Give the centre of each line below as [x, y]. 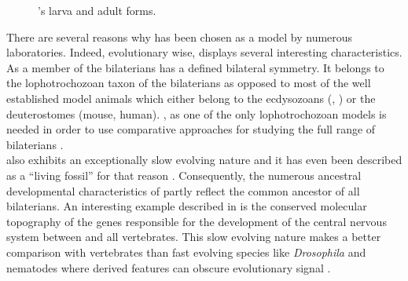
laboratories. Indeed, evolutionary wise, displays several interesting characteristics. [204, 52]
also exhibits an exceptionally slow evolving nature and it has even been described [204, 160]
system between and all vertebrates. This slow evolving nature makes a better [194, 237]
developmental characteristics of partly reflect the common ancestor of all [183, 190]
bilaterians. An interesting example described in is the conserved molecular [187, 206]
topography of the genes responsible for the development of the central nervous [197, 221]
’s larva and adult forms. [97, 10]
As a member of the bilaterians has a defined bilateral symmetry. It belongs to [195, 67]
